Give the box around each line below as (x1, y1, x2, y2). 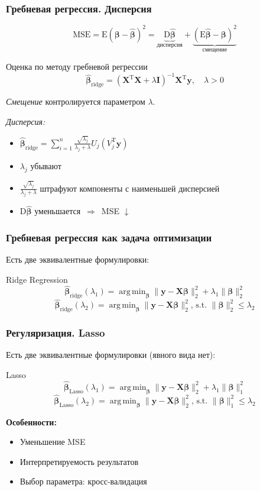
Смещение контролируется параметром (6, 95, 145, 108)
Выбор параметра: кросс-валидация (19, 475, 147, 487)
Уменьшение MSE (19, 435, 86, 448)
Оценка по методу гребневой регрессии (6, 60, 148, 73)
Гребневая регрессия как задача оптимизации (6, 230, 212, 244)
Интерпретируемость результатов (19, 455, 139, 467)
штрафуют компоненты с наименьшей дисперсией (40, 182, 220, 194)
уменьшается (34, 205, 81, 217)
